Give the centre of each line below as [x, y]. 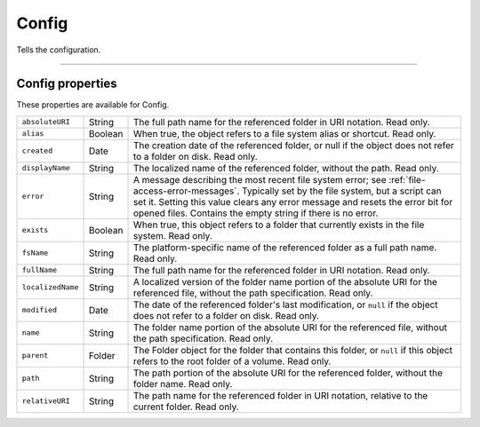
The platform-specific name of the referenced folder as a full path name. [285, 247]
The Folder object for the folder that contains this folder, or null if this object [293, 350]
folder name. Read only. [183, 384]
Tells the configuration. [59, 50]
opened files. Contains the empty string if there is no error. [256, 213]
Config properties [67, 84]
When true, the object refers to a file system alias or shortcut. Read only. [284, 133]
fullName [40, 270]
